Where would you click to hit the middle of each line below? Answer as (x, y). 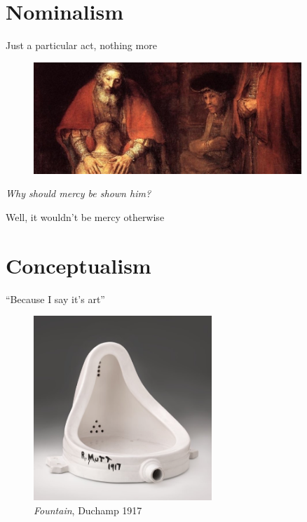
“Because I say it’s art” (55, 299)
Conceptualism (79, 265)
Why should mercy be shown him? (79, 193)
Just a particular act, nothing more (81, 45)
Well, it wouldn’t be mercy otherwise (85, 216)
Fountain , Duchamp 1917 (88, 510)
